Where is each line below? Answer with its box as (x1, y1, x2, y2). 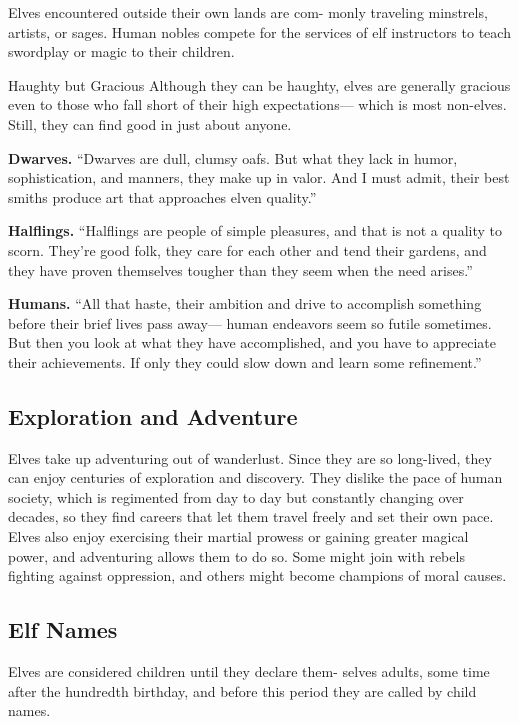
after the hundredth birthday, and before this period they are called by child (8, 680, 477, 701)
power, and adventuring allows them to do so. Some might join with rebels (8, 545, 465, 566)
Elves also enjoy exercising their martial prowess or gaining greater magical (8, 526, 469, 547)
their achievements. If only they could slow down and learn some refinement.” (8, 351, 482, 372)
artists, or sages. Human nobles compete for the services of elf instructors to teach (8, 21, 511, 42)
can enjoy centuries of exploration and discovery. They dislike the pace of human (8, 467, 503, 488)
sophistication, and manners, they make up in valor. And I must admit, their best (8, 167, 510, 188)
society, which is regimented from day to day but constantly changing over (8, 486, 464, 507)
